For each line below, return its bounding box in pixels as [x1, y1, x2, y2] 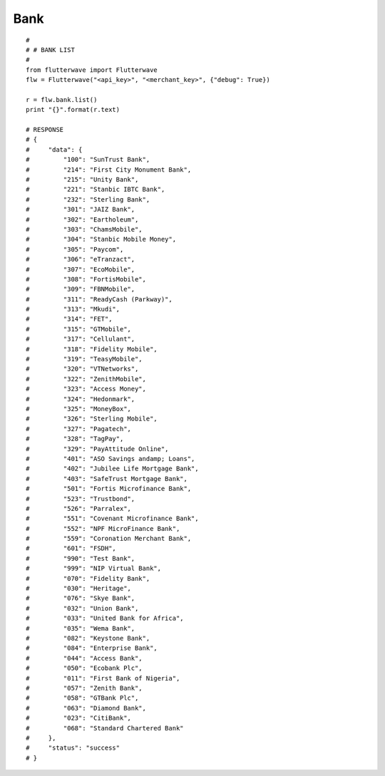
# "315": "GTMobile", [26, 325, 132, 333]
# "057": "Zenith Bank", [26, 684, 143, 692]
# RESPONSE [26, 125, 64, 134]
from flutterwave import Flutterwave [26, 66, 158, 74]
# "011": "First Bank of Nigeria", [26, 674, 180, 682]
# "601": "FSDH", [26, 544, 117, 552]
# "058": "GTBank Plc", [26, 694, 139, 702]
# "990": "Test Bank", [26, 554, 135, 562]
